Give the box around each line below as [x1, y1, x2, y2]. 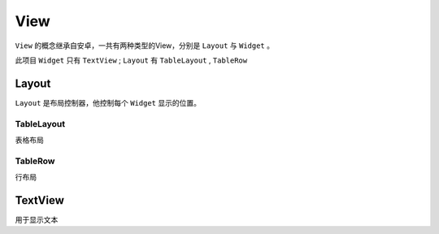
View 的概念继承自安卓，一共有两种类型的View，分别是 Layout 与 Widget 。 [15, 41, 274, 50]
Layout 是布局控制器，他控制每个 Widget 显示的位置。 [15, 97, 201, 107]
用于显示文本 [15, 215, 59, 225]
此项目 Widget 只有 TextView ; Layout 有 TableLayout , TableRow [15, 55, 248, 65]
